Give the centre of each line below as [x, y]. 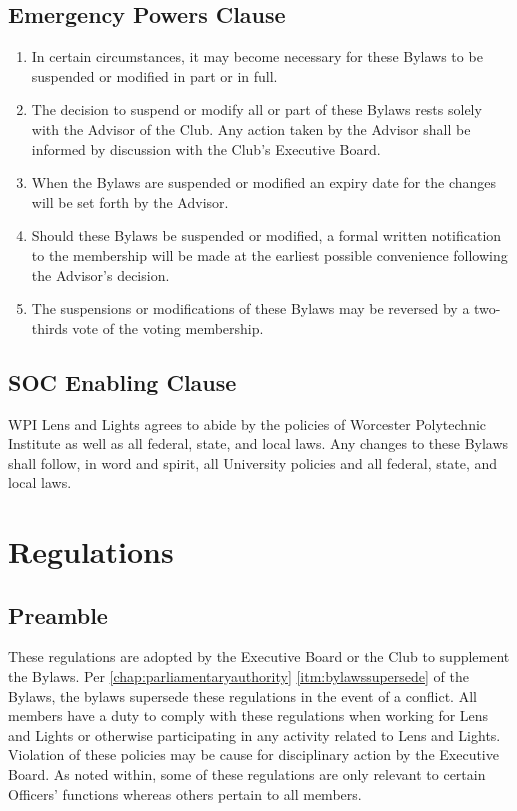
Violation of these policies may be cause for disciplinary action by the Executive [253, 754]
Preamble [58, 614]
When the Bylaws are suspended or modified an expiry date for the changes [264, 182]
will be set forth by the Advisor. [130, 201]
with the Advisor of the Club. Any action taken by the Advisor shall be [251, 128]
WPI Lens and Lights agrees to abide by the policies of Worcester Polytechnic [247, 423]
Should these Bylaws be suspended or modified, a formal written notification [266, 235]
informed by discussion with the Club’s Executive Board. [206, 148]
